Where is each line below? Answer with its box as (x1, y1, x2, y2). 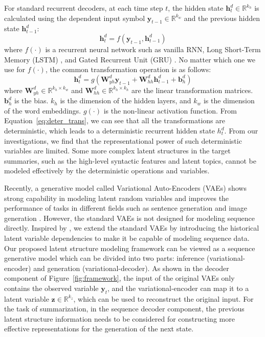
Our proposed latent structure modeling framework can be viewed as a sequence (4, 242, 255, 253)
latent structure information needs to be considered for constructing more (4, 313, 235, 324)
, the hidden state (168, 3, 224, 13)
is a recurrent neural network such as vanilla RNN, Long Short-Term (45, 43, 261, 54)
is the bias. (14, 95, 49, 106)
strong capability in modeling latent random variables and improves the (4, 192, 229, 203)
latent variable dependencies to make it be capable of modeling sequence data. (4, 232, 250, 243)
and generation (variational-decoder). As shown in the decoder (33, 262, 229, 273)
